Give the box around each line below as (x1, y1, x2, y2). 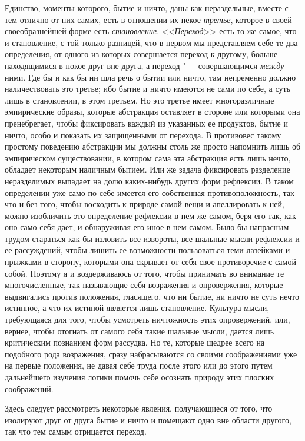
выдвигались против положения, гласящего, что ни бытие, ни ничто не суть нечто (5, 290, 300, 302)
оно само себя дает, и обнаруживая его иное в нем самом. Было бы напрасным (5, 221, 289, 233)
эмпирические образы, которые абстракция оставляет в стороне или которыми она (5, 105, 300, 118)
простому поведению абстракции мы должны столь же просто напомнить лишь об (5, 140, 301, 152)
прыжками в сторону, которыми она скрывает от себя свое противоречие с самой (5, 256, 296, 268)
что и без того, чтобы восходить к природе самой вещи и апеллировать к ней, (5, 198, 284, 210)
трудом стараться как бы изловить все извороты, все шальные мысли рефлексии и (5, 232, 300, 244)
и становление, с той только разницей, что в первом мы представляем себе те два (5, 36, 298, 48)
